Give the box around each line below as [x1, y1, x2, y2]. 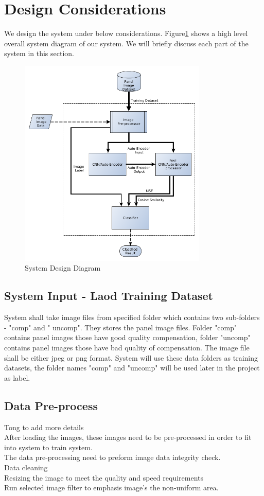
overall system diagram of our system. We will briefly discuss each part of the [4, 38, 249, 48]
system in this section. [4, 48, 75, 59]
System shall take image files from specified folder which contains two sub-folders [4, 312, 260, 323]
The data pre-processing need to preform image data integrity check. [4, 452, 221, 463]
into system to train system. [4, 441, 93, 452]
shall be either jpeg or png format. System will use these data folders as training [4, 352, 258, 363]
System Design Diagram [25, 262, 101, 273]
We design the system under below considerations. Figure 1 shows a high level [4, 28, 248, 39]
